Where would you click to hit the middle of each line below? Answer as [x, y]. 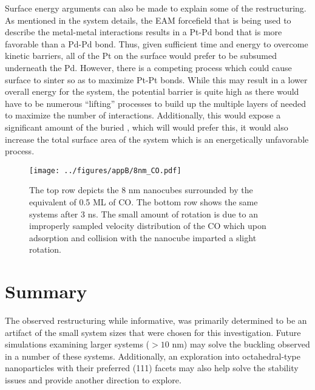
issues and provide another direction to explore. [93, 380]
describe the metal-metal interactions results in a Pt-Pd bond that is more [144, 32]
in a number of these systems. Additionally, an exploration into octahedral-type [153, 356]
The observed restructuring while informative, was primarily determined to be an [156, 320]
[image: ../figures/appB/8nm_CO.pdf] [105, 170]
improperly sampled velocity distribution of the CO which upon [148, 226]
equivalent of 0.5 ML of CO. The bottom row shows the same [144, 201]
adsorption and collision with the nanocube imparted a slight [143, 237]
